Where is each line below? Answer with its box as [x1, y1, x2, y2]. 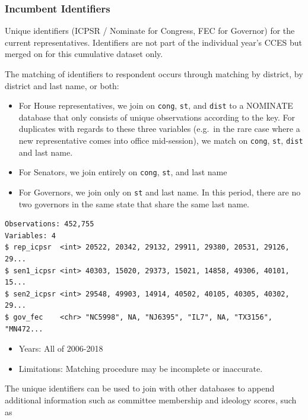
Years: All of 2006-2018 [18, 342, 103, 355]
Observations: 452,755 [5, 220, 94, 229]
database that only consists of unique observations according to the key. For [18, 110, 295, 123]
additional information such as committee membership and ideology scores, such [5, 393, 297, 406]
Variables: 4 [5, 231, 56, 240]
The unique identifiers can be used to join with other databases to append [5, 382, 275, 394]
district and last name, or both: [5, 79, 119, 91]
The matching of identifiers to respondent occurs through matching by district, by [5, 68, 303, 80]
